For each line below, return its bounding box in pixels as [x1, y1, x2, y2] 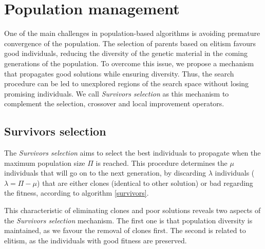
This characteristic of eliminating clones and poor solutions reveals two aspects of [4, 205, 261, 216]
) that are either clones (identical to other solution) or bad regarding [37, 177, 253, 188]
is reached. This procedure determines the [96, 157, 228, 168]
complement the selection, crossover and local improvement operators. [4, 98, 224, 109]
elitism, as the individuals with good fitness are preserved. [4, 235, 187, 245]
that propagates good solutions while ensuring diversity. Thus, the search [4, 68, 234, 79]
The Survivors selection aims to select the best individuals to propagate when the [4, 147, 261, 158]
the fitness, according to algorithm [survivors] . [4, 187, 149, 198]
